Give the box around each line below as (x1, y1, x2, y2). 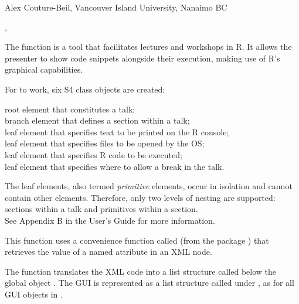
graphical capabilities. (5, 63, 83, 76)
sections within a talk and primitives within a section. (5, 203, 198, 215)
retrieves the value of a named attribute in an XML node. (5, 245, 212, 258)
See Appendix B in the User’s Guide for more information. (5, 214, 215, 226)
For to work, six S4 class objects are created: (5, 83, 165, 95)
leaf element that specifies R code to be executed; (5, 148, 182, 160)
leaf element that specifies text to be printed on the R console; (5, 125, 229, 138)
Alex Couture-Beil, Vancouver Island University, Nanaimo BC (5, 1, 227, 13)
